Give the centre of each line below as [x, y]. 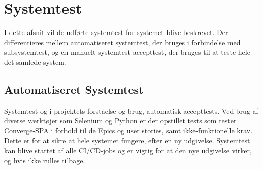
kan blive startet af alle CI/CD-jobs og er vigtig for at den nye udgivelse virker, [128, 150]
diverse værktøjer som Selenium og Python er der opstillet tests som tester [120, 121]
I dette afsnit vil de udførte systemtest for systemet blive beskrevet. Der [116, 32]
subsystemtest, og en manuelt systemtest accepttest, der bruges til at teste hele [127, 52]
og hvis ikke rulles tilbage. [45, 160]
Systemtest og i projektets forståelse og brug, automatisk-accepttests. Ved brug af [131, 110]
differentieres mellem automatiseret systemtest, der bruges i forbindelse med [122, 42]
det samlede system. [35, 62]
